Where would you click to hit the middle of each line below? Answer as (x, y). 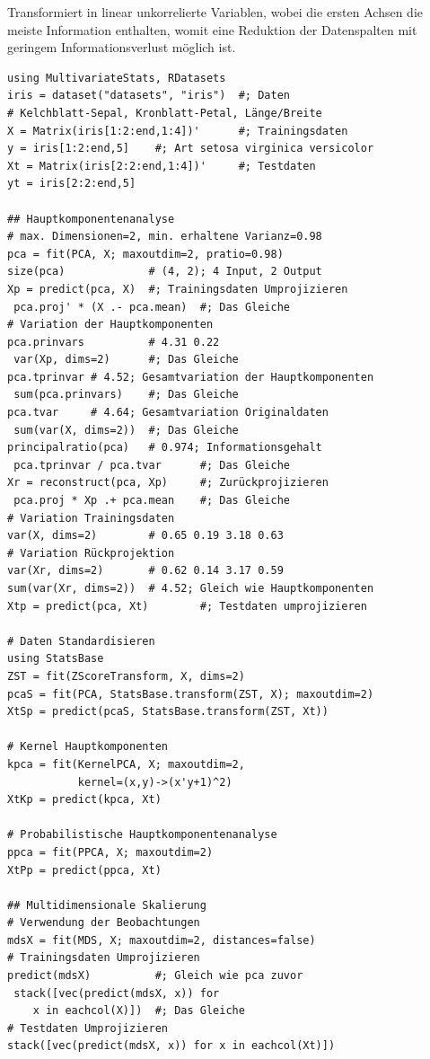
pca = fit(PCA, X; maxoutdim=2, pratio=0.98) (145, 254)
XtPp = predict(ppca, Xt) (84, 870)
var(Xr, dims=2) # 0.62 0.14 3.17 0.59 (145, 571)
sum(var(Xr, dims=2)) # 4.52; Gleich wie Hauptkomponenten (191, 588)
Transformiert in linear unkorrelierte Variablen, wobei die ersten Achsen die (215, 12)
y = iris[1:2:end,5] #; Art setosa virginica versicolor (191, 149)
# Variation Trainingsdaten (91, 518)
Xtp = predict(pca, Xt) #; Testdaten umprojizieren (187, 606)
